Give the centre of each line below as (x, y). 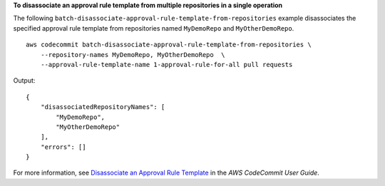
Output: (24, 81)
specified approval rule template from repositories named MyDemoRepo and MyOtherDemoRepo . (154, 28)
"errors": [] (63, 147)
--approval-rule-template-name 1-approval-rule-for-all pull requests (166, 64)
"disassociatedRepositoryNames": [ (103, 107)
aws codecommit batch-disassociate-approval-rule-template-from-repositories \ (169, 45)
